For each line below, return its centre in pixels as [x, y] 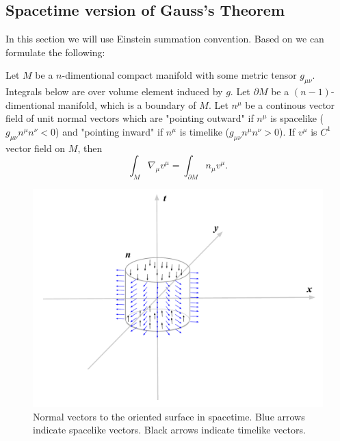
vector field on [36, 148]
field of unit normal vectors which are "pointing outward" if [130, 118]
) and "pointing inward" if [109, 131]
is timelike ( [205, 131]
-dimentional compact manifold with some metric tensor [179, 75]
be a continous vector [290, 104]
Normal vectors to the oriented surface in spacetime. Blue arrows [169, 416]
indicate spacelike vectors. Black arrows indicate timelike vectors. [169, 430]
